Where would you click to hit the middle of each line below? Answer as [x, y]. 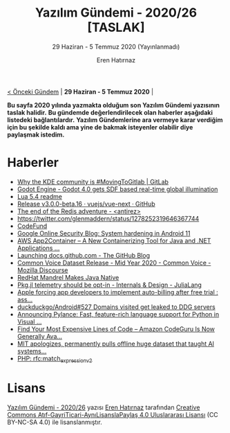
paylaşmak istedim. [36, 134]
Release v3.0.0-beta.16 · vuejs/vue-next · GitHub [86, 204]
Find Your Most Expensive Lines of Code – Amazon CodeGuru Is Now [116, 329]
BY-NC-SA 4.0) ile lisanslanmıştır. [55, 422]
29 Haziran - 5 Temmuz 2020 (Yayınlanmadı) [116, 46]
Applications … [38, 248]
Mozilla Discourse [42, 270]
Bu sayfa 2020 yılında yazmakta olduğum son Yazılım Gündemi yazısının [113, 105]
